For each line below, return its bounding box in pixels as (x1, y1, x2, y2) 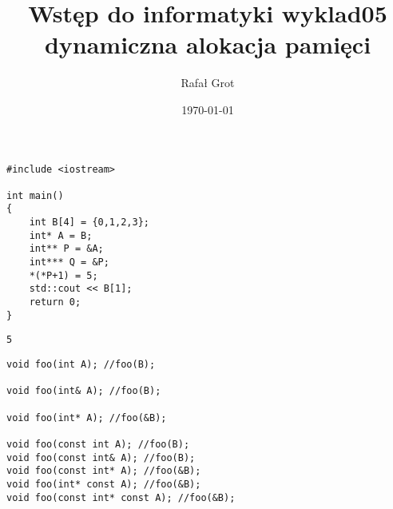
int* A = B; (29, 229, 93, 241)
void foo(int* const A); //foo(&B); (6, 478, 201, 490)
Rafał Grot (181, 74, 235, 91)
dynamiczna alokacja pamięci (44, 28, 371, 61)
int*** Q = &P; (29, 256, 109, 268)
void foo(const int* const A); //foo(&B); (6, 491, 236, 503)
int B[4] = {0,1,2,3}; (29, 217, 149, 229)
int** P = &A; (29, 243, 104, 255)
